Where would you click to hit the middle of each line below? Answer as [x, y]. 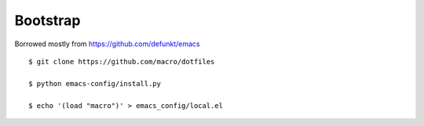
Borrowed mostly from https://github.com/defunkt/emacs [107, 44]
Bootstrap [48, 20]
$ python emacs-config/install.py [95, 83]
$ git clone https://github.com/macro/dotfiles [122, 61]
